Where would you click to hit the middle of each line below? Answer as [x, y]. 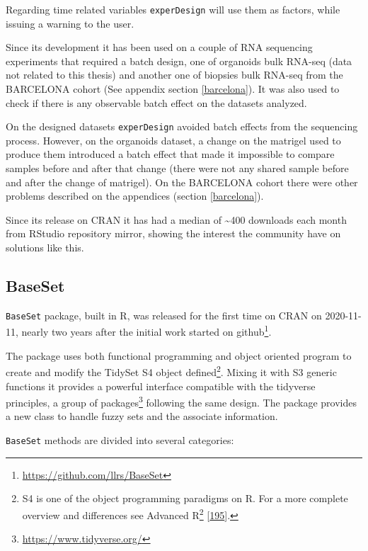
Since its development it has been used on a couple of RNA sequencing [159, 47]
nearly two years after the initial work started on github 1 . [146, 331]
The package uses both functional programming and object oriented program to [179, 355]
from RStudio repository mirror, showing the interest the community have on [173, 233]
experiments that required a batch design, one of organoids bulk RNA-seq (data [179, 61]
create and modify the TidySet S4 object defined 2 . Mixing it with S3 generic [171, 371]
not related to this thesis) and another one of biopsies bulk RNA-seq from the [174, 75]
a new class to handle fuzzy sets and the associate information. [142, 416]
